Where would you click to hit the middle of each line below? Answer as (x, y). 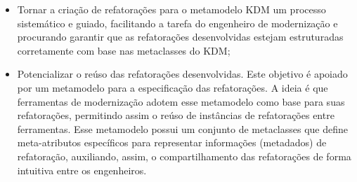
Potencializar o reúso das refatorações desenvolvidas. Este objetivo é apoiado (182, 74)
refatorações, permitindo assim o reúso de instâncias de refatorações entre (176, 115)
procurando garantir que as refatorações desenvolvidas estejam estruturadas (180, 37)
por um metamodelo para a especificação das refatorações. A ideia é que (173, 87)
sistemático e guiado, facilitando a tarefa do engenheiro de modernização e (177, 23)
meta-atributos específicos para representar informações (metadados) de (172, 142)
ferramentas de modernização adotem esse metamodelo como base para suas (181, 101)
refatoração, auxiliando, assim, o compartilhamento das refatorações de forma (184, 156)
